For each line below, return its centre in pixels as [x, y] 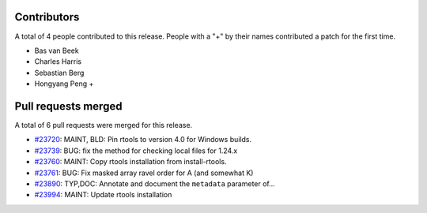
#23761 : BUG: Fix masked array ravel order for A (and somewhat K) [144, 173]
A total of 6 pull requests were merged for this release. [104, 125]
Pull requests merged [68, 106]
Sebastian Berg [59, 73]
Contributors [47, 17]
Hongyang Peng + [64, 84]
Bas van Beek [57, 50]
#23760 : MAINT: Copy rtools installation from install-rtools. [130, 162]
